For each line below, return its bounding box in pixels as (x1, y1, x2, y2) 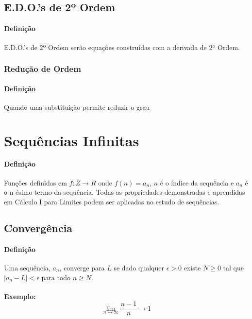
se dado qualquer (114, 262, 164, 272)
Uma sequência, (4, 262, 50, 272)
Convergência (4, 220, 73, 235)
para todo (41, 272, 71, 282)
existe (184, 262, 201, 272)
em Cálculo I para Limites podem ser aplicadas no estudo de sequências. (4, 196, 219, 206)
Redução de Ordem (4, 63, 81, 75)
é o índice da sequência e (160, 177, 234, 187)
